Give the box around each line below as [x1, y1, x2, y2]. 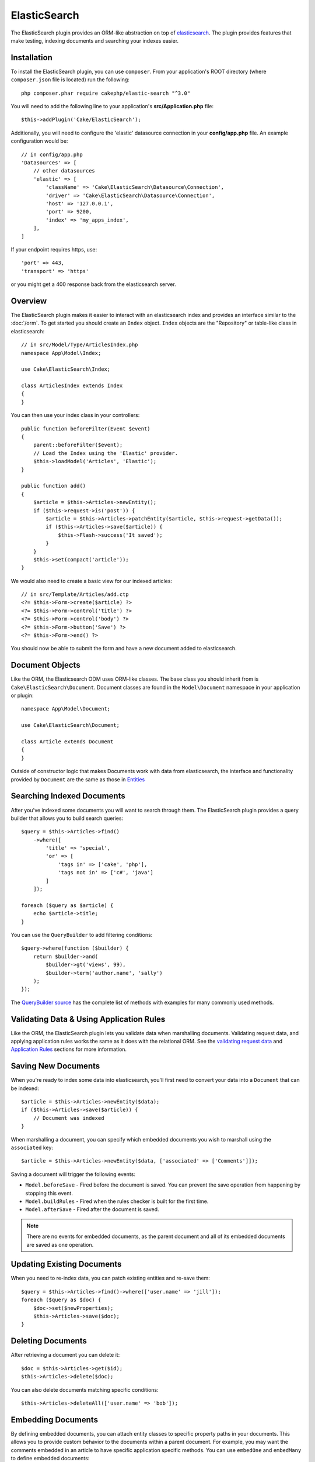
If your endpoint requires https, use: [10, 246, 97, 253]
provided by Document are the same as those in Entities [10, 775, 145, 783]
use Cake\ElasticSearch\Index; [21, 366, 111, 373]
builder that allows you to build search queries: [10, 815, 124, 822]
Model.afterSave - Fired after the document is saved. [25, 1206, 160, 1213]
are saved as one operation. [26, 1241, 94, 1248]
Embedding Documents [10, 1415, 99, 1425]
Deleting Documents [10, 1336, 87, 1346]
